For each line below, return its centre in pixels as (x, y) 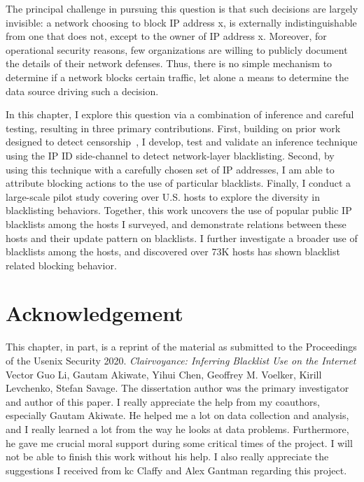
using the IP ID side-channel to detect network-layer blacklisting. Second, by (170, 155)
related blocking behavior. (61, 265)
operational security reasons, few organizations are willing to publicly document (177, 49)
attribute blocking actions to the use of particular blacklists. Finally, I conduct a (178, 183)
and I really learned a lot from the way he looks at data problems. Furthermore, (177, 428)
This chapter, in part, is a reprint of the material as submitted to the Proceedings (181, 347)
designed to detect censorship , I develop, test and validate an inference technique (182, 142)
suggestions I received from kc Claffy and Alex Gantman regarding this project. (176, 470)
